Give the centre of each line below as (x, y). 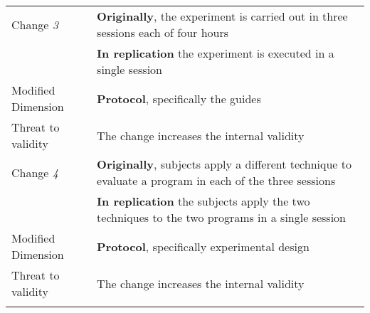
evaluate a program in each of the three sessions (216, 180)
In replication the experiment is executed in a (216, 53)
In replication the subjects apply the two (203, 201)
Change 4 (35, 172)
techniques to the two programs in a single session (221, 217)
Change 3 (35, 24)
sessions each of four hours (163, 32)
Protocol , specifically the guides (179, 98)
